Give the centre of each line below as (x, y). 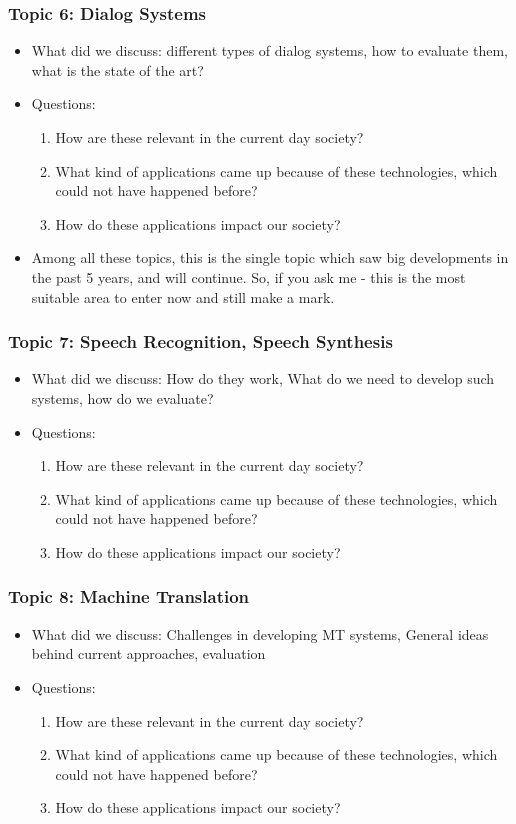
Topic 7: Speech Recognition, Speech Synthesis (200, 341)
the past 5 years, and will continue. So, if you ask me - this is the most (248, 276)
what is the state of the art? (117, 69)
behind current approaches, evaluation (148, 653)
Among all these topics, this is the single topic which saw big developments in (270, 257)
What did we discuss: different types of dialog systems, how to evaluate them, (269, 50)
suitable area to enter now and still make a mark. (183, 296)
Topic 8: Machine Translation (129, 596)
